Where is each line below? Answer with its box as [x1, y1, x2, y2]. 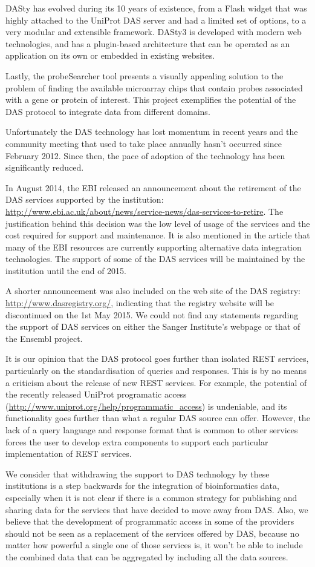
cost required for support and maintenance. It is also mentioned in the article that [5, 229, 310, 241]
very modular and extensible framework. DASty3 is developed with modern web [5, 25, 302, 38]
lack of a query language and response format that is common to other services [5, 424, 298, 436]
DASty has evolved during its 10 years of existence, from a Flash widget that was [5, 2, 307, 14]
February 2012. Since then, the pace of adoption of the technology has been [5, 149, 285, 162]
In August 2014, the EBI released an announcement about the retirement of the [5, 181, 301, 194]
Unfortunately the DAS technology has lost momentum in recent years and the [5, 125, 298, 138]
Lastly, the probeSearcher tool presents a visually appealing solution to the [5, 69, 284, 82]
